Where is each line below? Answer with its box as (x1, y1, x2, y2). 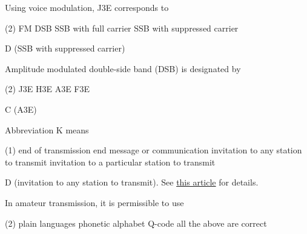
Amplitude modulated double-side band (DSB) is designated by (5, 62, 241, 75)
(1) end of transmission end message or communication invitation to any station (5, 144, 302, 156)
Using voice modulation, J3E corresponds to (5, 1, 169, 13)
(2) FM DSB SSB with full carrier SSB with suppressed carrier (5, 21, 239, 34)
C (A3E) (5, 102, 37, 115)
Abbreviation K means (5, 123, 89, 136)
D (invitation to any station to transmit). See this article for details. (5, 176, 259, 189)
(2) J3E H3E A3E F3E (5, 82, 90, 95)
